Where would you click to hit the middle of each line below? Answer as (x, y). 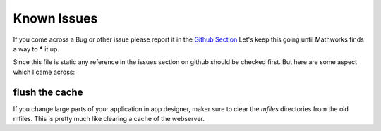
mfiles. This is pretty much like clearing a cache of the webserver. (109, 119)
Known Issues (55, 18)
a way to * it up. (36, 49)
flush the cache (48, 92)
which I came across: (44, 72)
